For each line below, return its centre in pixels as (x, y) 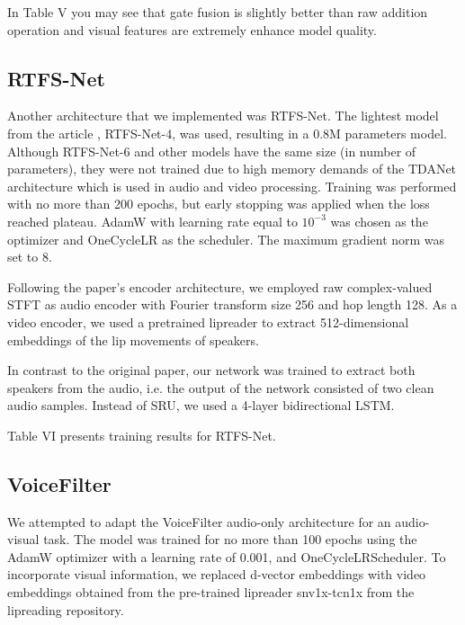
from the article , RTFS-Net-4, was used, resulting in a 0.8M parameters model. (227, 133)
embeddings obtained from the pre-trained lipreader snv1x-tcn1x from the (211, 592)
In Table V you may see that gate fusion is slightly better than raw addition (218, 12)
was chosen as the (379, 221)
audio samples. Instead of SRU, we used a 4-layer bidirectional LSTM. (201, 405)
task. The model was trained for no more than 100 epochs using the (230, 539)
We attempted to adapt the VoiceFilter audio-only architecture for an (199, 521)
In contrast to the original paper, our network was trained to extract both (211, 370)
